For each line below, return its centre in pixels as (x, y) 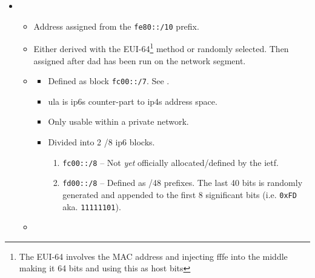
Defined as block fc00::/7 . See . (109, 81)
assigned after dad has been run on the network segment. (140, 60)
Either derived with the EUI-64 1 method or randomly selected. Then (161, 48)
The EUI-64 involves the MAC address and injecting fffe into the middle (153, 256)
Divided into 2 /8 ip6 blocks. (101, 141)
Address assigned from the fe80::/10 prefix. (116, 26)
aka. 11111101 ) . (92, 206)
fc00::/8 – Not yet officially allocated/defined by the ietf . (171, 162)
